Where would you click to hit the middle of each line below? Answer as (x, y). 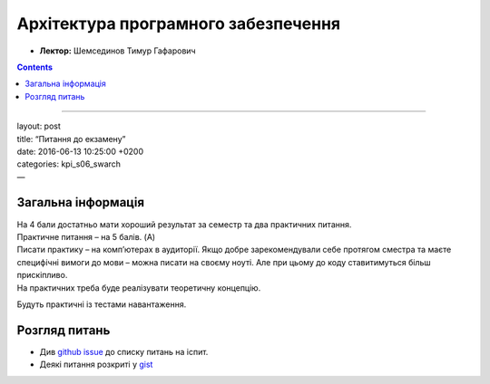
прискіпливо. (42, 275)
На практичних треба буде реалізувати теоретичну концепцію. (139, 288)
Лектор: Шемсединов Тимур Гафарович (118, 51)
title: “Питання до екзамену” (71, 139)
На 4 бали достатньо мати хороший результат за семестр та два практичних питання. (184, 224)
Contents (35, 67)
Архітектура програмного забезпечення (179, 24)
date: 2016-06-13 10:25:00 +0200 (80, 151)
